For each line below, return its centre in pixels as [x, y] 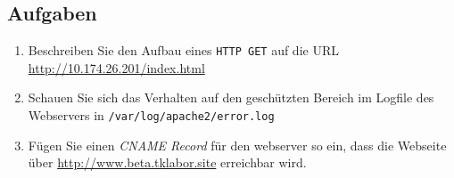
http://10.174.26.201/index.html [116, 67]
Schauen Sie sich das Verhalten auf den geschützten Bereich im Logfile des [231, 97]
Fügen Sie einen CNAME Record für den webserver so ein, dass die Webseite [237, 145]
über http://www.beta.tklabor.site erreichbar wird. [167, 162]
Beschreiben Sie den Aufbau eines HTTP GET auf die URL [183, 50]
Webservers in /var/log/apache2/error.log [151, 115]
